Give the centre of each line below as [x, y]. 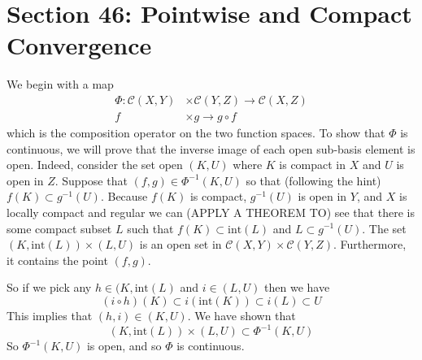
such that [150, 228]
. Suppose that [91, 180]
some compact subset [59, 228]
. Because [124, 196]
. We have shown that [241, 315]
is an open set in [181, 244]
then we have [297, 287]
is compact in [313, 165]
